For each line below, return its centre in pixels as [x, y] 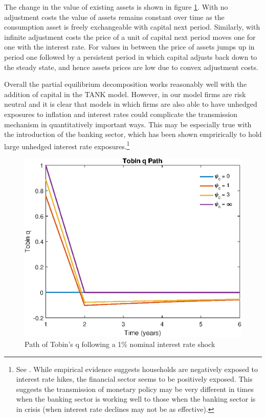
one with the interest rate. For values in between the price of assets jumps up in [129, 47]
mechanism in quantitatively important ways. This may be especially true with [128, 124]
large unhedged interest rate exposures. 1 [67, 145]
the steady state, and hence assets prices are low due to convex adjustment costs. [131, 67]
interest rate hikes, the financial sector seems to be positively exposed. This [134, 379]
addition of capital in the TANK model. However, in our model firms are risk [125, 94]
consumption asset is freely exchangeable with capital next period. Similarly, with [132, 27]
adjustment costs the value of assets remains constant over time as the [114, 17]
